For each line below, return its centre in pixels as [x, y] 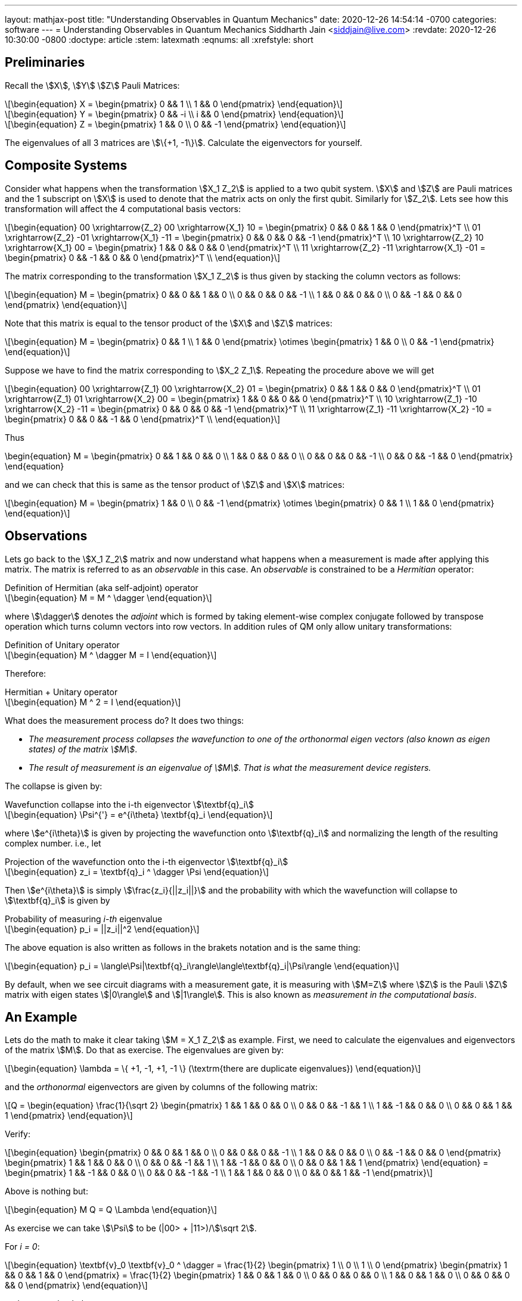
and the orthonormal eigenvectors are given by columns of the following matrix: [161, 1087]
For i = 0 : [22, 1247]
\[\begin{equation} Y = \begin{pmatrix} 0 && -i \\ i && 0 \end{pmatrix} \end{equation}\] [174, 114]
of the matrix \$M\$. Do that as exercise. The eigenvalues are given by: [145, 1050]
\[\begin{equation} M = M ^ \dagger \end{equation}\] [108, 597]
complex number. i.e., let [53, 843]
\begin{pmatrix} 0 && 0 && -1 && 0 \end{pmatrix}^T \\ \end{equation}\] [143, 419]
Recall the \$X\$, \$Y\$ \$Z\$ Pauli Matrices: [92, 85]
